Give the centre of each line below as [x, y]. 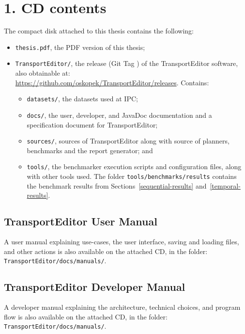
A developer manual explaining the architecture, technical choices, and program [122, 307]
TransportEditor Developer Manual [95, 287]
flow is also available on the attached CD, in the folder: [86, 316]
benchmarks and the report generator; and [90, 150]
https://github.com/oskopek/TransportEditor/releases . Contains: [112, 82]
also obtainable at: [43, 73]
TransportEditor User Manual [81, 221]
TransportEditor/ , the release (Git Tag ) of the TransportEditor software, [127, 63]
